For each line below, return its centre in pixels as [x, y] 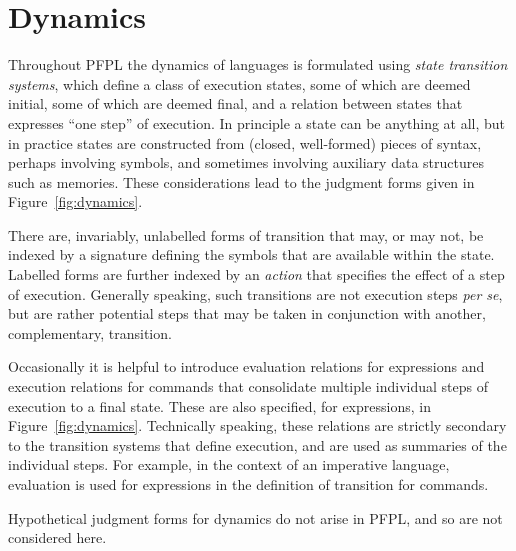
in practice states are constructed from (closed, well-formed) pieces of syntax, [245, 142]
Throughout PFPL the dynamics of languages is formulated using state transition [258, 64]
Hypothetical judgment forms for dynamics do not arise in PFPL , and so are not [255, 517]
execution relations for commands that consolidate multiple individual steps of [248, 386]
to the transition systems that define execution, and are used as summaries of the [257, 444]
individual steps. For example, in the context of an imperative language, [229, 464]
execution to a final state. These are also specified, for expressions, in [219, 405]
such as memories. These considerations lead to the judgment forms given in [241, 181]
